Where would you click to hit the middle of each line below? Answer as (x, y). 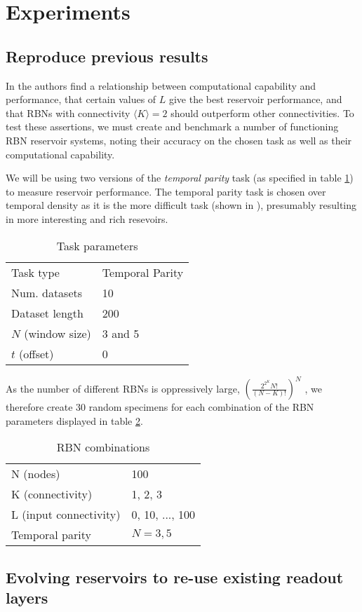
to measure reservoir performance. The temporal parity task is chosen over (166, 191)
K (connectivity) (52, 494)
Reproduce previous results (107, 56)
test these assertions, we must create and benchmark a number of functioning (172, 127)
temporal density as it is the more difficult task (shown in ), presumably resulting (181, 205)
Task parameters (97, 245)
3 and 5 (121, 333)
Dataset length (47, 313)
